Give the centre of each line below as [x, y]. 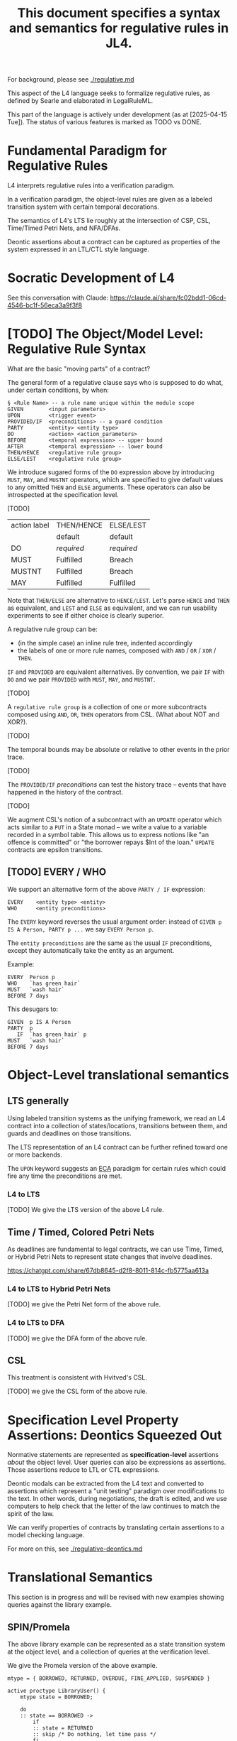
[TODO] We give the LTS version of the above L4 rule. [86, 1210]
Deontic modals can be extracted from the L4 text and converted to [105, 1484]
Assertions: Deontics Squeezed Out [115, 1435]
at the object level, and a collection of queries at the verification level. [109, 1652]
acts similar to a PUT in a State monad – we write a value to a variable [107, 827]
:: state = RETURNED [63, 1728]
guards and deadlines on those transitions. [70, 1133]
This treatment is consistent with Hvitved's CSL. [77, 1377]
